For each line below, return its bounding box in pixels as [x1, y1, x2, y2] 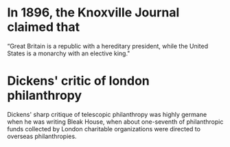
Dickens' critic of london [7, 73, 150, 89]
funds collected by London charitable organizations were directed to [7, 124, 201, 133]
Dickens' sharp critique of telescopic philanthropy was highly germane [7, 110, 207, 118]
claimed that [7, 19, 80, 35]
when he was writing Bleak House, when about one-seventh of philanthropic [7, 118, 224, 126]
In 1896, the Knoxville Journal [7, 5, 180, 21]
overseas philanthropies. [7, 132, 77, 140]
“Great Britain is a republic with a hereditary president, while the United [7, 42, 209, 50]
